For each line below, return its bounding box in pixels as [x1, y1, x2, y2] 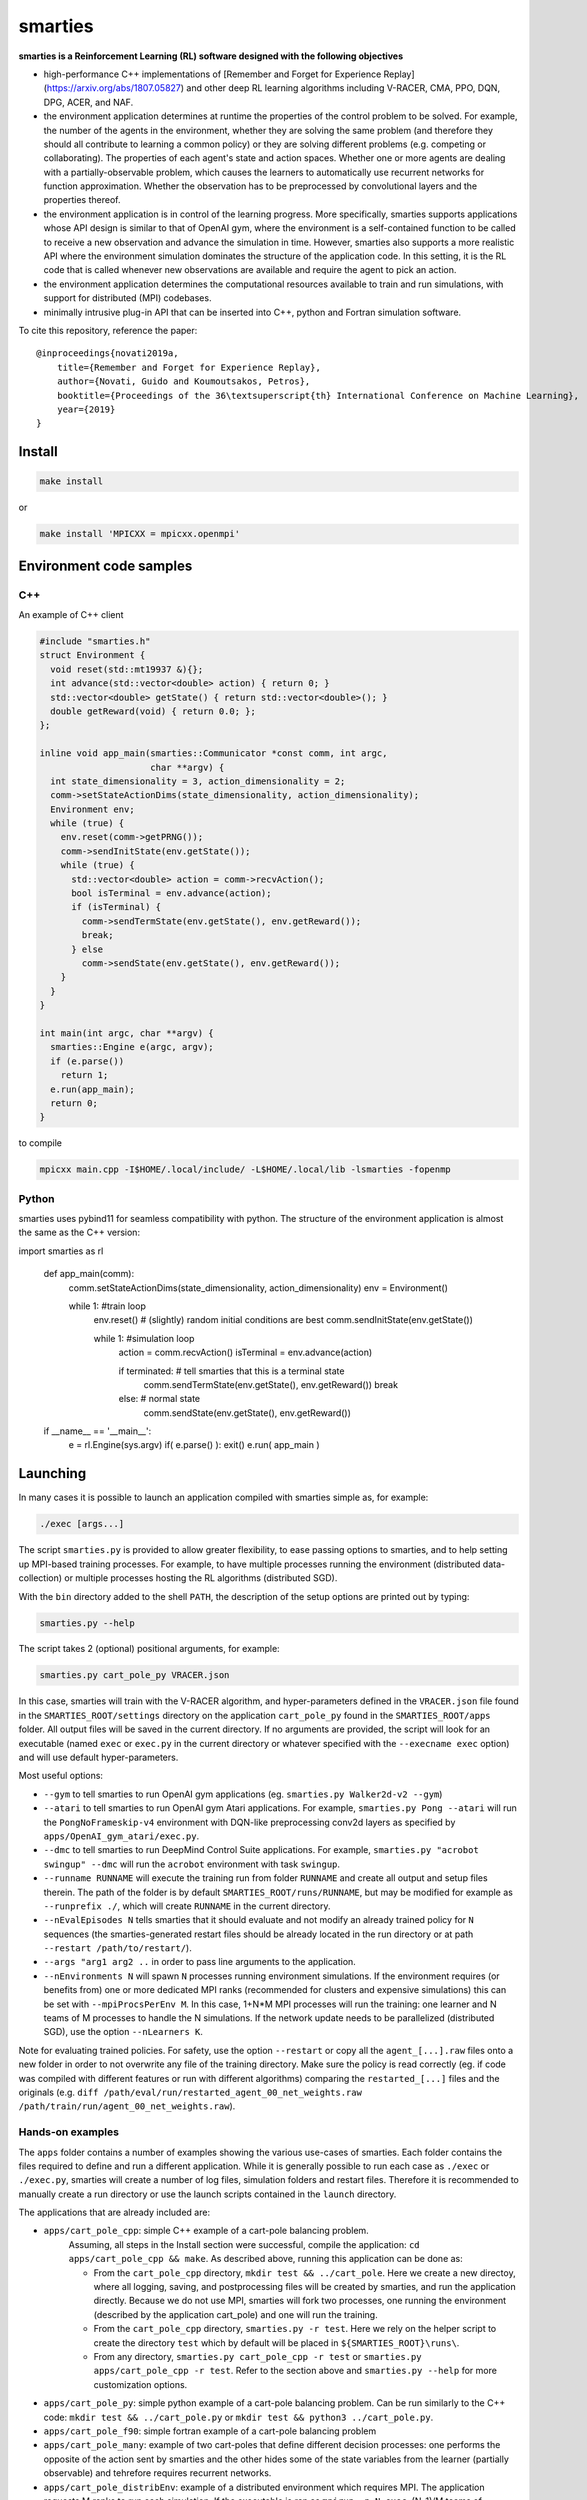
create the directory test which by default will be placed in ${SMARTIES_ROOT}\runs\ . [93, 2336, 460, 2349]
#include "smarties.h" [39, 636, 151, 647]
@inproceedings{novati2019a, [36, 348, 179, 359]
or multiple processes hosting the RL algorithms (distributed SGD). [64, 1572, 338, 1584]
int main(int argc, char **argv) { [39, 1027, 214, 1039]
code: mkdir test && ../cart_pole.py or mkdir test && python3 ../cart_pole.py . [43, 2411, 434, 2423]
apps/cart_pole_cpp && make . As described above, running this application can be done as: [68, 2253, 464, 2265]
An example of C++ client [18, 609, 124, 621]
